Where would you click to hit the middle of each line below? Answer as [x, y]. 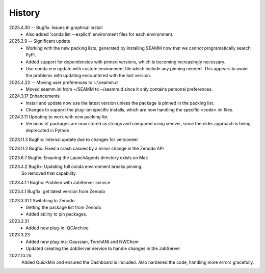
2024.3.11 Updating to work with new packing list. [59, 117]
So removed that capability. [49, 173]
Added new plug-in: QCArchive [57, 228]
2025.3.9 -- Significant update [40, 41]
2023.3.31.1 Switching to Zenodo [42, 200]
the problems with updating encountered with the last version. [89, 76]
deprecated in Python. [48, 131]
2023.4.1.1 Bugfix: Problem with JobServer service [60, 182]
